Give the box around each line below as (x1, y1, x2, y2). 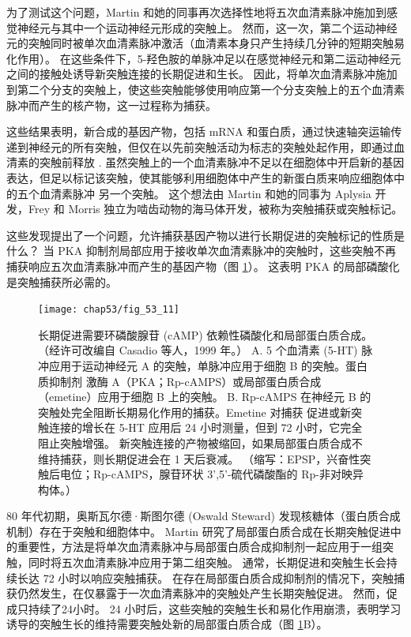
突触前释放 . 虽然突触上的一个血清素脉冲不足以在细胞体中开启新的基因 (39, 154, 405, 170)
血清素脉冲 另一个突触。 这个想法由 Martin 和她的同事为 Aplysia (39, 185, 371, 201)
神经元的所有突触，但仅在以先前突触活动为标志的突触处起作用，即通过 (28, 138, 394, 155)
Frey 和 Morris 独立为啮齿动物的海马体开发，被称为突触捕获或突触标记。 (28, 200, 403, 217)
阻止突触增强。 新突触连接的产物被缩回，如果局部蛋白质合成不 (38, 434, 363, 451)
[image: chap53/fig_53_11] (38, 304, 179, 316)
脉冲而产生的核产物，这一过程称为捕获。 (6, 96, 217, 113)
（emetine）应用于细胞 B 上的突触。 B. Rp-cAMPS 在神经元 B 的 (38, 388, 371, 405)
